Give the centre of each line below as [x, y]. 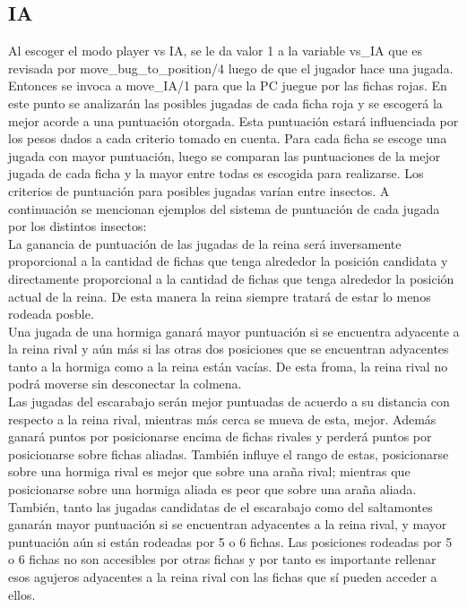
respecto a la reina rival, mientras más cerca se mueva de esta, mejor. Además [222, 419]
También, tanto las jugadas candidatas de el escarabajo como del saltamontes [221, 506]
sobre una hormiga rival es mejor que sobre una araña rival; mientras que [209, 471]
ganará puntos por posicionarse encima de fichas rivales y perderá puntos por [220, 436]
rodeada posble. [51, 314]
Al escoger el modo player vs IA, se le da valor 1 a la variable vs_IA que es [216, 51]
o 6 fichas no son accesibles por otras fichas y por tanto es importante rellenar [222, 559]
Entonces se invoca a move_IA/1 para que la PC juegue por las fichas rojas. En [228, 85]
